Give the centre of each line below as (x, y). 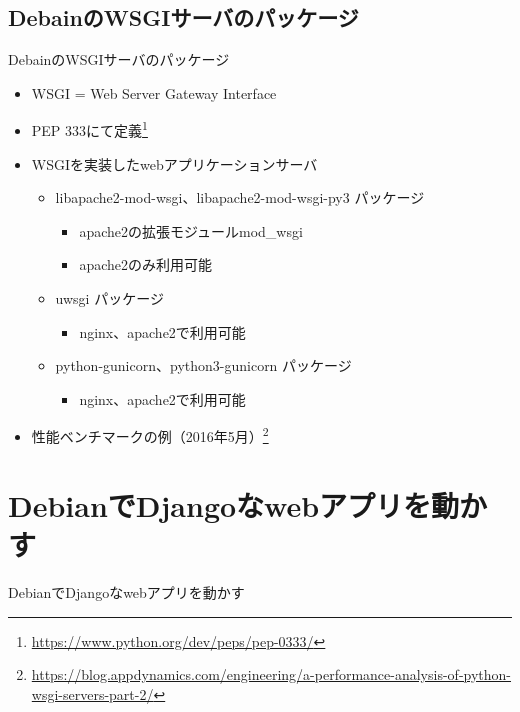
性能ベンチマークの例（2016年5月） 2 (150, 435)
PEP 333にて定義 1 (89, 129)
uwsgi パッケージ (109, 298)
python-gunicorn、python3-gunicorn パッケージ (203, 365)
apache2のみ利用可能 (145, 264)
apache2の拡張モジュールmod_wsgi (191, 230)
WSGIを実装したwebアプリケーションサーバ (174, 163)
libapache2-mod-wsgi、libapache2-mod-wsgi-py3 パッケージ (240, 197)
